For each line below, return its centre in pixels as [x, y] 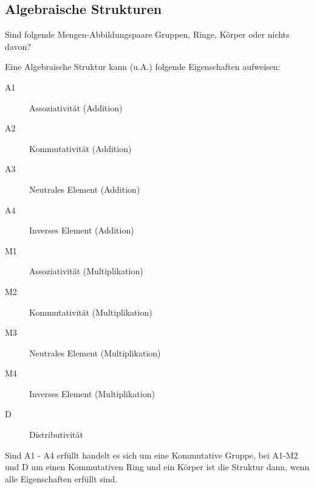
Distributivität [56, 435]
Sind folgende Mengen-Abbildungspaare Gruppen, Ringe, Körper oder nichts [147, 34]
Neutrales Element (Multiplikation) [95, 352]
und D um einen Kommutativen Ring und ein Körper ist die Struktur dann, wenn [157, 467]
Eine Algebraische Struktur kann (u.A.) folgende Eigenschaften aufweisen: [143, 67]
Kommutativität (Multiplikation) [91, 312]
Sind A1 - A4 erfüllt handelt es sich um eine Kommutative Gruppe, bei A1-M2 [152, 455]
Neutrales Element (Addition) [85, 189]
